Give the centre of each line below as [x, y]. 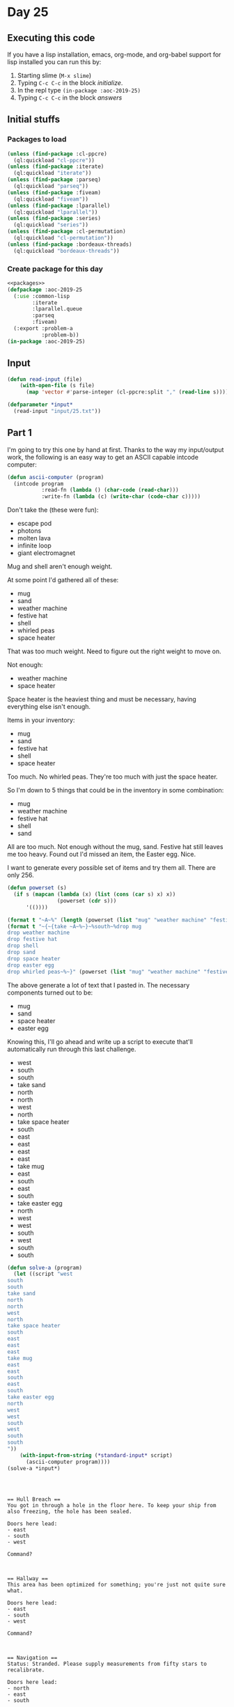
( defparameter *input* [40, 405]
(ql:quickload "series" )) [51, 225]
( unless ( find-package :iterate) [56, 167]
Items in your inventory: [41, 720]
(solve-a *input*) [34, 1468]
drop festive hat [32, 940]
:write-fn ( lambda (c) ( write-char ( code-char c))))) [121, 497]
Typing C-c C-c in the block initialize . [70, 83]
